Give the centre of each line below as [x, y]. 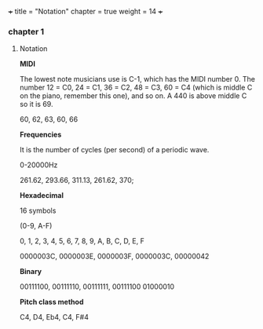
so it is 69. [36, 104]
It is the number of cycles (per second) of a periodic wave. [114, 150]
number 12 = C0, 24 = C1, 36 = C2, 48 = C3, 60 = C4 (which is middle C [136, 88]
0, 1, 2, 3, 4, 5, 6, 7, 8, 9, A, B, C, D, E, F [82, 241]
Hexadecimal [42, 196]
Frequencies [40, 135]
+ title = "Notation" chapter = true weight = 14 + [86, 11]
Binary [31, 272]
